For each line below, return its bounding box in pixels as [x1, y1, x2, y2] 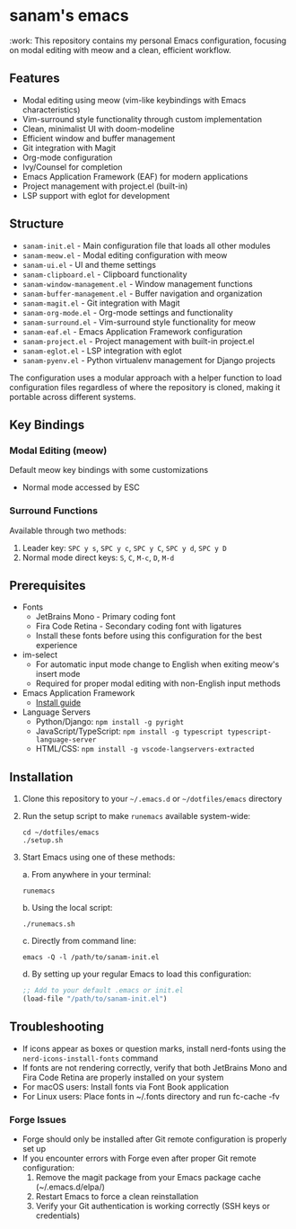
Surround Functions [9, 504, 99, 517]
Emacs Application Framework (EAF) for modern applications [22, 171, 248, 182]
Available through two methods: [9, 525, 127, 536]
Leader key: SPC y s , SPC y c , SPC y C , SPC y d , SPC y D [22, 542, 227, 553]
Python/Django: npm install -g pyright [35, 717, 185, 727]
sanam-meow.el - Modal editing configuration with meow [22, 249, 228, 261]
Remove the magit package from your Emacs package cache [35, 1172, 262, 1183]
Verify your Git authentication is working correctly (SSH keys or [35, 1201, 271, 1212]
